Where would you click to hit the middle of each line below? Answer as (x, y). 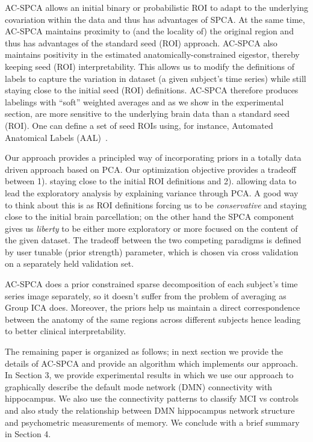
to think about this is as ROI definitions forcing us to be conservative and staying (156, 204)
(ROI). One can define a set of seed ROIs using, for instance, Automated (139, 125)
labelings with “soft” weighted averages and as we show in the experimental (144, 101)
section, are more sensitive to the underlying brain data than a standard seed (147, 114)
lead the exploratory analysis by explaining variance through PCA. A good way (152, 192)
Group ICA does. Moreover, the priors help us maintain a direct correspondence (153, 307)
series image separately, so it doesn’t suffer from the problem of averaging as (146, 295)
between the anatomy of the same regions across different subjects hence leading (153, 319)
